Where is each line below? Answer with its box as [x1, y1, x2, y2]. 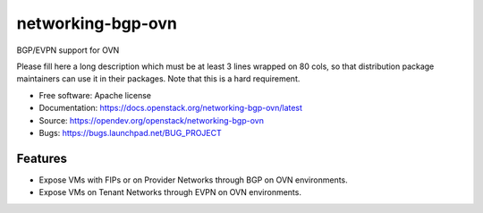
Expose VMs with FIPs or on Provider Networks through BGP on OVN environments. [38, 175, 348, 185]
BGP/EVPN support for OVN [16, 45, 120, 55]
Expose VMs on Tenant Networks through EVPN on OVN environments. [38, 187, 301, 198]
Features [16, 150, 67, 166]
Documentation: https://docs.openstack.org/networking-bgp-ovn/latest [38, 103, 303, 114]
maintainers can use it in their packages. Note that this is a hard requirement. [16, 73, 301, 84]
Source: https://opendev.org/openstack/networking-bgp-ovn [38, 115, 264, 125]
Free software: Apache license [38, 89, 152, 100]
